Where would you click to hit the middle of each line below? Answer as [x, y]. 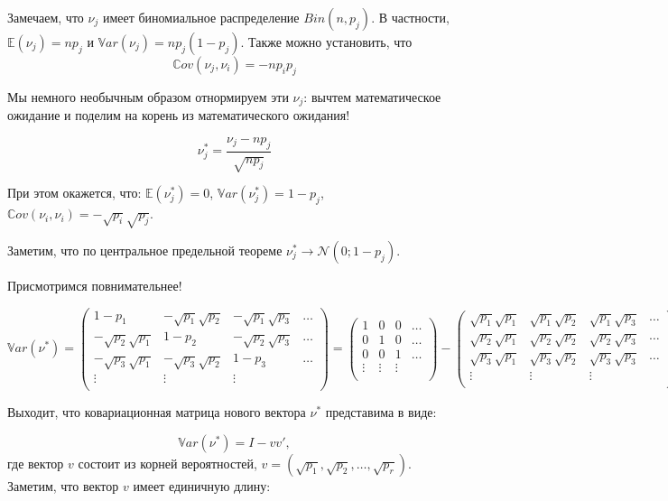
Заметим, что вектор [63, 485]
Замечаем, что [46, 17]
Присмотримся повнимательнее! [95, 285]
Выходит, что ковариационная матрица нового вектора [157, 412]
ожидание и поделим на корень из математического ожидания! [179, 115]
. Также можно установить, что [326, 42]
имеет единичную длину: [202, 485]
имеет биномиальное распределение [201, 17]
